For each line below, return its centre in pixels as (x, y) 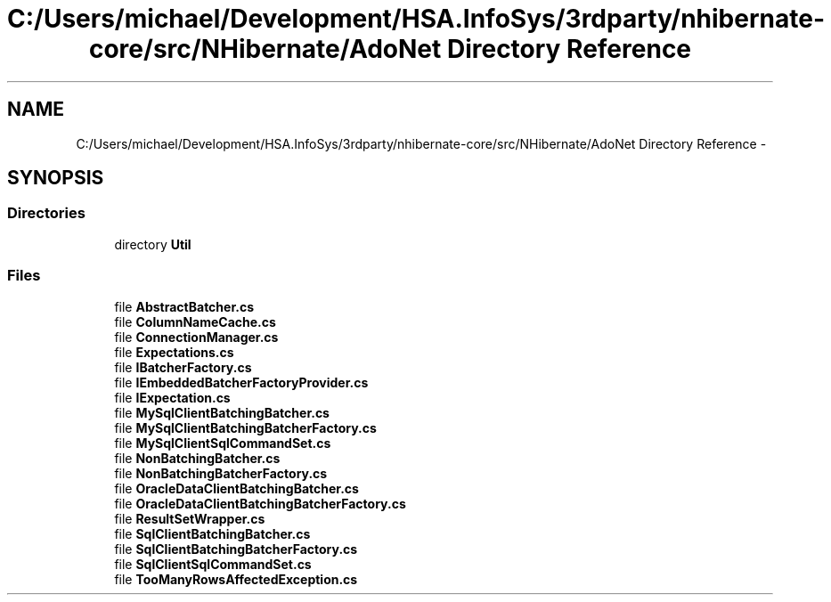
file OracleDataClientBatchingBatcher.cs (236, 488)
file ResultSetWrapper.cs (190, 518)
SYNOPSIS (56, 178)
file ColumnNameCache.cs (195, 321)
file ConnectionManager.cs (196, 337)
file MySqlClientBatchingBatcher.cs (222, 412)
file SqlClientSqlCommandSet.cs (213, 564)
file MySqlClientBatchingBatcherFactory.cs (245, 427)
